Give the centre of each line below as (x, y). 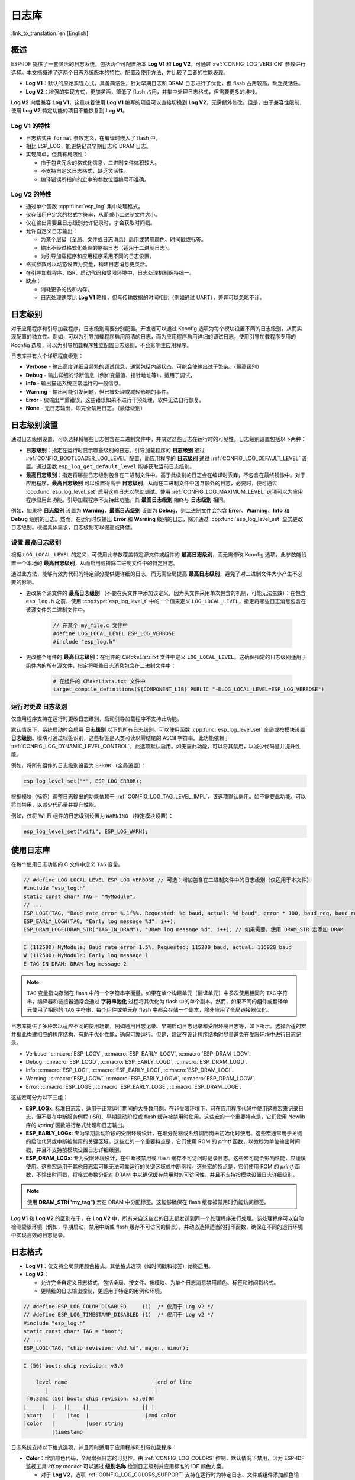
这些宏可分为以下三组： (39, 1098)
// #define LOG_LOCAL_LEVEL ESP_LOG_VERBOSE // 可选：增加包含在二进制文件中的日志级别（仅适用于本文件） (168, 880)
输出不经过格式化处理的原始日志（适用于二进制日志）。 (106, 247)
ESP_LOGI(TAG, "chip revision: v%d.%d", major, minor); (106, 1348)
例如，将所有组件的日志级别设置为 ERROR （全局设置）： (79, 765)
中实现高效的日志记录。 (39, 1235)
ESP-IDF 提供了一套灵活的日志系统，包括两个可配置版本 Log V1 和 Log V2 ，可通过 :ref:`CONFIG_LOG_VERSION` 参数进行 (158, 64)
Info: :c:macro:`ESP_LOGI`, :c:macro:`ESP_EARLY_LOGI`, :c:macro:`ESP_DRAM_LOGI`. (130, 1070)
